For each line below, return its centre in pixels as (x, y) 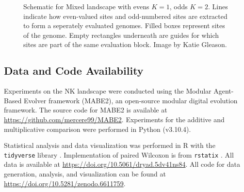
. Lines (218, 6)
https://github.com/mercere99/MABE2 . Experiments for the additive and (114, 119)
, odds (179, 6)
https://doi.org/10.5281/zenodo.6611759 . (65, 183)
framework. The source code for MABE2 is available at (86, 110)
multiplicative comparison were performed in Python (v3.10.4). (98, 129)
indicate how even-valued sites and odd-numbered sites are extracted (125, 16)
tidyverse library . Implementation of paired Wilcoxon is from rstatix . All (119, 154)
